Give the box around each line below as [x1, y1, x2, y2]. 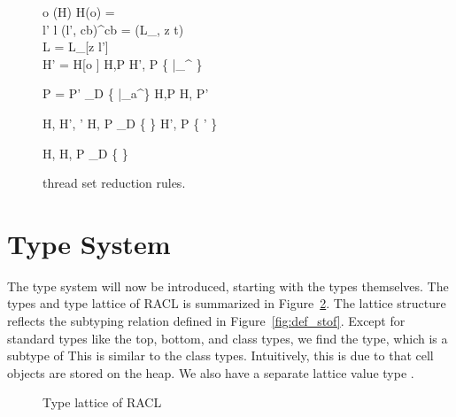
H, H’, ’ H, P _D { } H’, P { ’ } [43, 113, 218, 132]
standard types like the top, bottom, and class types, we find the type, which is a [7, 328, 448, 347]
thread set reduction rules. [43, 174, 186, 192]
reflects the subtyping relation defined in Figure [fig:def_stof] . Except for [7, 312, 406, 330]
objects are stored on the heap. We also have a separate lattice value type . [7, 363, 414, 382]
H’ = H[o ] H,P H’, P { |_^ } [43, 54, 203, 73]
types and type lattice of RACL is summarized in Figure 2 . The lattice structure [7, 294, 446, 313]
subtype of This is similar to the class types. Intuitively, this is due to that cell [7, 346, 434, 365]
